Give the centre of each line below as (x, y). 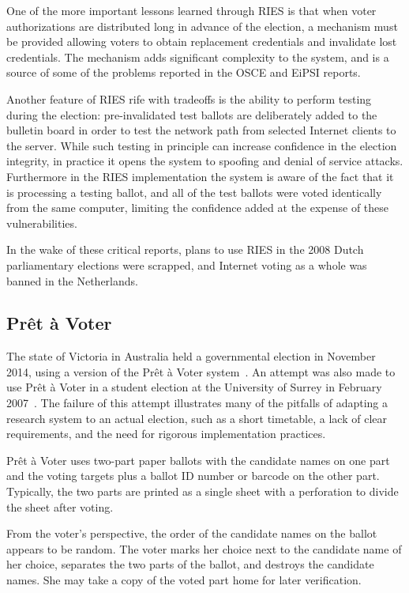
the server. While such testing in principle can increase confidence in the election (202, 145)
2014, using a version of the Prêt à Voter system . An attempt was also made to (201, 371)
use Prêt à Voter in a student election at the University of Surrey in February (194, 387)
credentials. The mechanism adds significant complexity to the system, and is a (198, 57)
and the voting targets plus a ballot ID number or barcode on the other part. (193, 476)
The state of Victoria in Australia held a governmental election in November (191, 356)
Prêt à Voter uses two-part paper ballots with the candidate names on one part (198, 460)
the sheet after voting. (60, 506)
